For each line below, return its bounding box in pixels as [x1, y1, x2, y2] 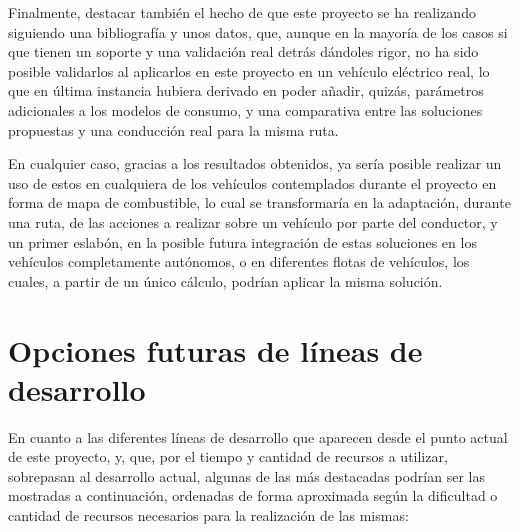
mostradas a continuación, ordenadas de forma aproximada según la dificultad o [8, 485, 498, 506]
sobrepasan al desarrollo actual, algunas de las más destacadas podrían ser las [8, 465, 485, 486]
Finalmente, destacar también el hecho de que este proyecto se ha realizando [8, 2, 476, 22]
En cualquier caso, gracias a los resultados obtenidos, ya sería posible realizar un [8, 153, 502, 174]
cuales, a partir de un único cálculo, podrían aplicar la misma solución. [8, 270, 443, 291]
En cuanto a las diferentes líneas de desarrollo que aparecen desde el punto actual [8, 426, 508, 447]
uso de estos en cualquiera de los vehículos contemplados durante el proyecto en [8, 172, 497, 193]
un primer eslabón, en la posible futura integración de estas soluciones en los [8, 231, 477, 252]
